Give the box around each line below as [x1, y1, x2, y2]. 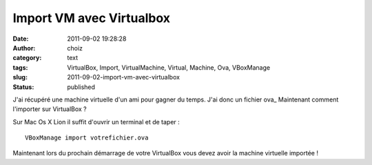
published [67, 83, 96, 91]
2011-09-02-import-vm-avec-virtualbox [67, 73, 180, 81]
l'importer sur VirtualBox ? [12, 105, 87, 113]
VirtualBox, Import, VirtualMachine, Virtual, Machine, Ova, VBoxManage [67, 63, 271, 72]
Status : [12, 83, 34, 91]
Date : [12, 35, 29, 43]
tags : [12, 63, 28, 72]
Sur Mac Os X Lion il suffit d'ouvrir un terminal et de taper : [12, 117, 180, 126]
